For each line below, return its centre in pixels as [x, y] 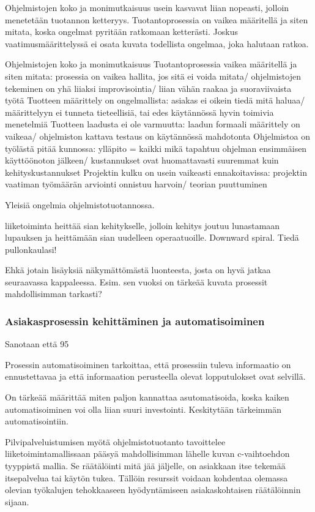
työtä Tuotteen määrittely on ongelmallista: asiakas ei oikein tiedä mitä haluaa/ [155, 100]
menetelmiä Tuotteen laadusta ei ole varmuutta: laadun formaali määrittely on [153, 124]
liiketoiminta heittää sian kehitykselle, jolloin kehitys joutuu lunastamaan [143, 225]
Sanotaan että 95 [37, 344]
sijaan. [17, 501]
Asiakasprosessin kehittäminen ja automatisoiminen [135, 321]
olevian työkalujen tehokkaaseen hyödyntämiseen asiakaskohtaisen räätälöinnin [153, 490]
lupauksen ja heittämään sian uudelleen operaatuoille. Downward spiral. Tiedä [152, 237]
